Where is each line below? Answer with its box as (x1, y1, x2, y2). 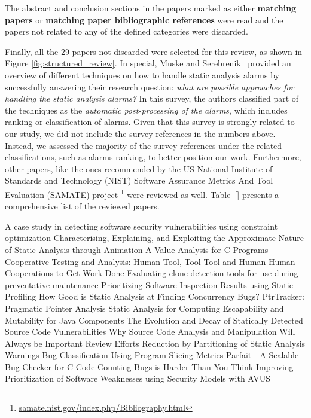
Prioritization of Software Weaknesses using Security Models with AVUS (5, 372, 271, 385)
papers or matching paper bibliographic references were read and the (5, 13, 283, 26)
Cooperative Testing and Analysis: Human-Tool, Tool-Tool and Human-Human (5, 255, 295, 267)
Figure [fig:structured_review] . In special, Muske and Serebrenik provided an (5, 57, 291, 69)
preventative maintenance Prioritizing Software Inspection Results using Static (5, 278, 293, 291)
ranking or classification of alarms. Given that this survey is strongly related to (5, 115, 295, 128)
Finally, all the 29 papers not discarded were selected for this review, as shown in (5, 45, 303, 57)
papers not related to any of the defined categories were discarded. (5, 25, 248, 38)
